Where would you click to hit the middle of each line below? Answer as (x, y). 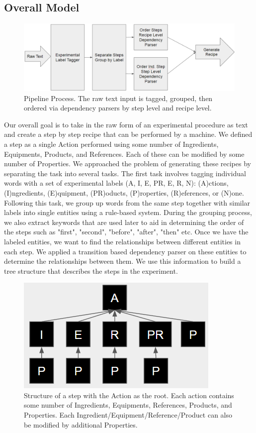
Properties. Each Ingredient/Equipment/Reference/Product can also (128, 415)
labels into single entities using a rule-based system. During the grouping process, (128, 212)
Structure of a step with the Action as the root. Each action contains (129, 395)
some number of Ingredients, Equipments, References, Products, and (128, 405)
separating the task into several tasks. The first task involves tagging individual (125, 173)
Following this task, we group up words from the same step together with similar (127, 202)
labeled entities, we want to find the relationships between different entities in (122, 241)
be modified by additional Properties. (81, 424)
